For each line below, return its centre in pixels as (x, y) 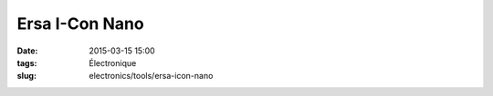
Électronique (113, 62)
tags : (27, 62)
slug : (26, 76)
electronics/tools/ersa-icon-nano (151, 76)
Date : (27, 51)
